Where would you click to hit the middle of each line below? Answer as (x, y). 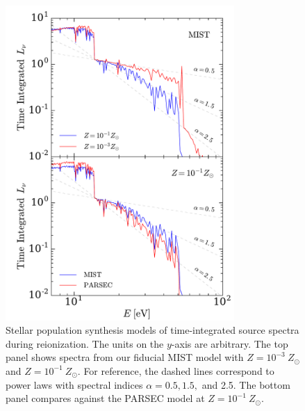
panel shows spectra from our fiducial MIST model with (125, 357)
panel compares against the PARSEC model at (105, 398)
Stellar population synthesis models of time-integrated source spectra (152, 330)
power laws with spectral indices (74, 384)
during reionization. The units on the (85, 343)
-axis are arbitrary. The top (230, 343)
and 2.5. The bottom (246, 384)
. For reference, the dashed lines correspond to (176, 370)
